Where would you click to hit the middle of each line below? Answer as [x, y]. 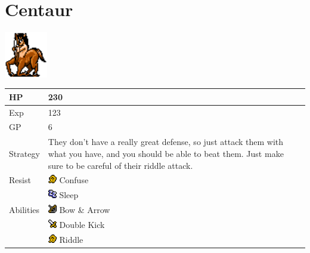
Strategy [24, 153]
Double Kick [82, 224]
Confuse [74, 180]
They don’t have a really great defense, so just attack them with [166, 142]
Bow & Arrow [85, 210]
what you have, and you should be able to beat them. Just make [166, 153]
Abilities [24, 210]
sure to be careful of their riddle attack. [120, 165]
